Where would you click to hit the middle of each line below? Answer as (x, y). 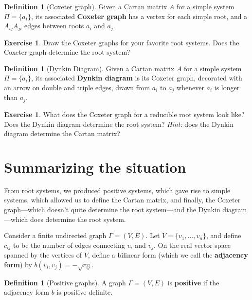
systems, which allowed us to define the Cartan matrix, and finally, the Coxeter (122, 200)
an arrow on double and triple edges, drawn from (77, 88)
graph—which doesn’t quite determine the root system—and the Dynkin (112, 210)
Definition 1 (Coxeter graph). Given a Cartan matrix (86, 6)
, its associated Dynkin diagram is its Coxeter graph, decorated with (136, 78)
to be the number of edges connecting (69, 245)
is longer (227, 88)
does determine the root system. (78, 219)
